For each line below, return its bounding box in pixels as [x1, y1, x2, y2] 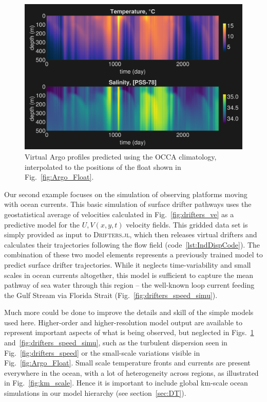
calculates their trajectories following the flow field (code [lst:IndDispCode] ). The [4, 239, 260, 250]
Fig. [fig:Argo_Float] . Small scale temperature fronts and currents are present [4, 357, 251, 368]
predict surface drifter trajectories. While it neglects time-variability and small [4, 259, 251, 270]
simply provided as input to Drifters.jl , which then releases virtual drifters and [4, 229, 257, 240]
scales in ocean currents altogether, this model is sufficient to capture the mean [4, 269, 254, 280]
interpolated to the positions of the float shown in [25, 161, 181, 172]
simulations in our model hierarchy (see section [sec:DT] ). [4, 388, 186, 398]
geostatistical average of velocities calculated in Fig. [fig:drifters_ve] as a [4, 208, 234, 219]
